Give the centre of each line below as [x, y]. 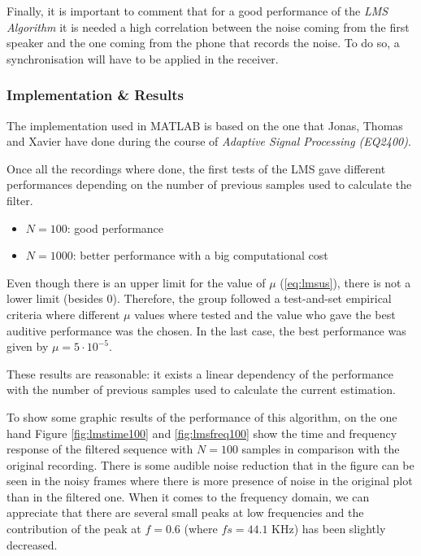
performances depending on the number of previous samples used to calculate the [209, 184]
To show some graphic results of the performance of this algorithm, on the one [202, 416]
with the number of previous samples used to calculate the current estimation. [201, 390]
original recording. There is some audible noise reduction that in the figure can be [210, 464]
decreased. [32, 544]
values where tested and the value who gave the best [265, 314]
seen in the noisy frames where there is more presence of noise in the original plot [210, 481]
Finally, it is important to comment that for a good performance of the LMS [197, 11]
